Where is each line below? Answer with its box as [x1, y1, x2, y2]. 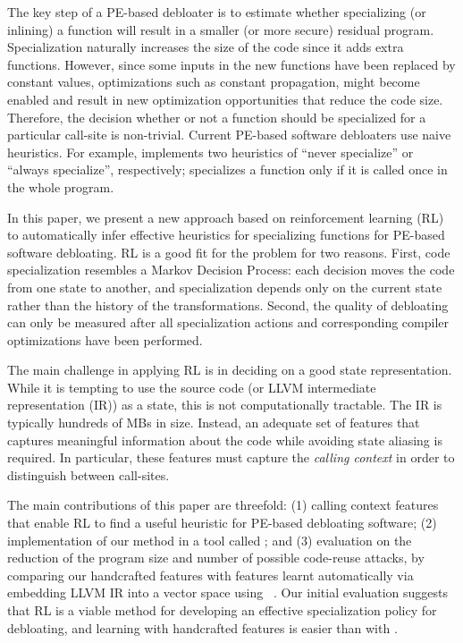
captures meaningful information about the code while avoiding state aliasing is [7, 430, 442, 449]
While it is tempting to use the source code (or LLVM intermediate [7, 377, 376, 396]
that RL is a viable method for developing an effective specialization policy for [7, 601, 437, 619]
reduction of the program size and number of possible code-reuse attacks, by [7, 548, 425, 567]
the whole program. [7, 177, 114, 196]
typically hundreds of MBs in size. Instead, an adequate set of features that [7, 413, 420, 432]
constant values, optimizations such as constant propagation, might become [7, 72, 420, 91]
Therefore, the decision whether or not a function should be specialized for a [7, 107, 426, 126]
